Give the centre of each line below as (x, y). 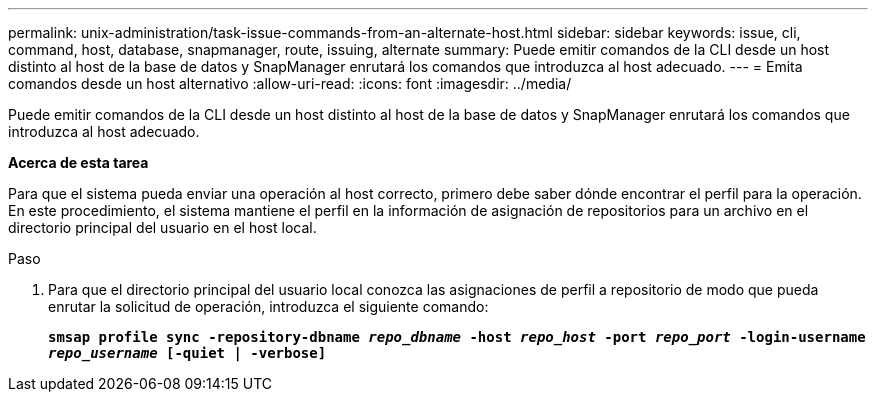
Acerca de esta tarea (78, 162)
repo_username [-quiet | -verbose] (187, 353)
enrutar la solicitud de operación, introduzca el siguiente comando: (268, 306)
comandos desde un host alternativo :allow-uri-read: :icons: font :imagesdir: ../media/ (290, 83)
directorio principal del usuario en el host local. (162, 227)
